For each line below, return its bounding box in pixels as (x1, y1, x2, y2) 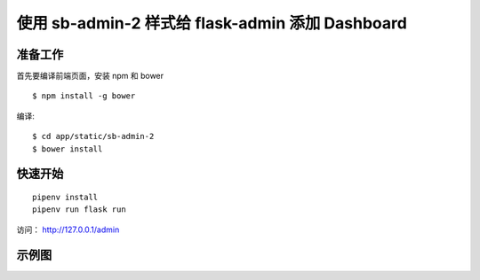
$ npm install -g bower (32, 91, 136, 101)
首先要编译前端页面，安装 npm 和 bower (16, 71, 164, 82)
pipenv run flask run (32, 205, 126, 214)
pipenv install (32, 192, 99, 203)
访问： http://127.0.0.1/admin (16, 224, 120, 235)
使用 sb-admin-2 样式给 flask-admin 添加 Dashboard (16, 13, 408, 33)
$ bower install (32, 144, 103, 154)
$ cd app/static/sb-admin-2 (32, 131, 155, 142)
